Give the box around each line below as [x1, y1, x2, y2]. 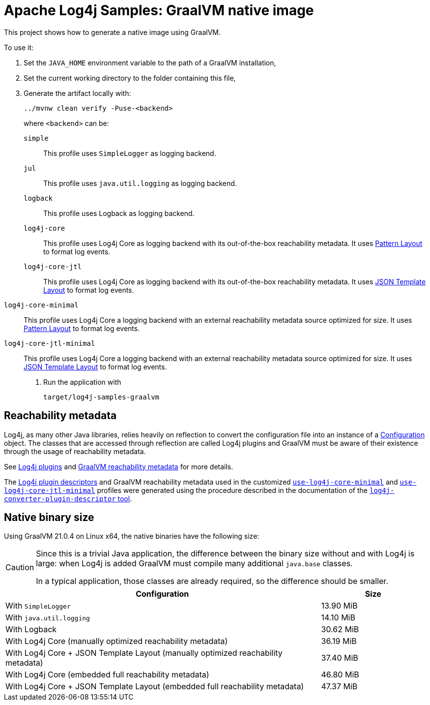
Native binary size [4, 511, 94, 524]
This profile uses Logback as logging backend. [43, 209, 195, 217]
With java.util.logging [5, 613, 90, 623]
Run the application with [43, 377, 121, 386]
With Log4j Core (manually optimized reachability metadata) [5, 636, 228, 646]
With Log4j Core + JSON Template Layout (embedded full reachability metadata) [5, 681, 304, 692]
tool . [117, 494, 132, 503]
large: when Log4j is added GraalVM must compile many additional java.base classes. [36, 558, 353, 569]
